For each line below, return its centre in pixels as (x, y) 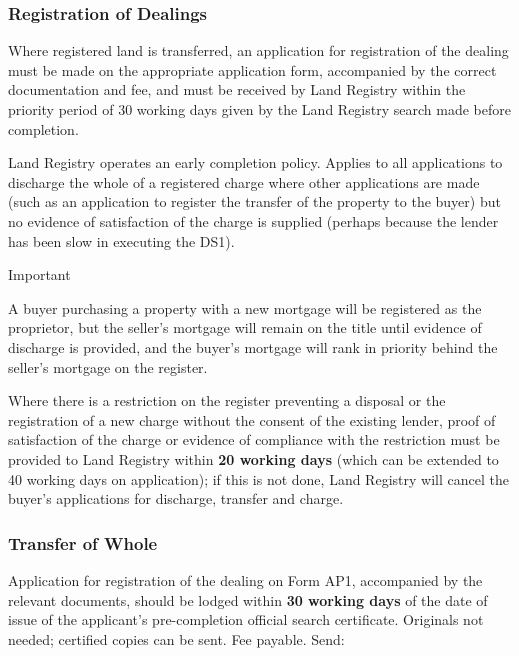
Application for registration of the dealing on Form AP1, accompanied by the (245, 579)
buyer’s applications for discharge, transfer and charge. (176, 498)
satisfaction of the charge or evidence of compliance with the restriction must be (254, 439)
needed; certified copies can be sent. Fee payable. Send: (176, 638)
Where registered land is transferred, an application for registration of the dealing (258, 50)
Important (39, 274)
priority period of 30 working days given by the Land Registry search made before (259, 109)
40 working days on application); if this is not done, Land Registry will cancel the (258, 478)
